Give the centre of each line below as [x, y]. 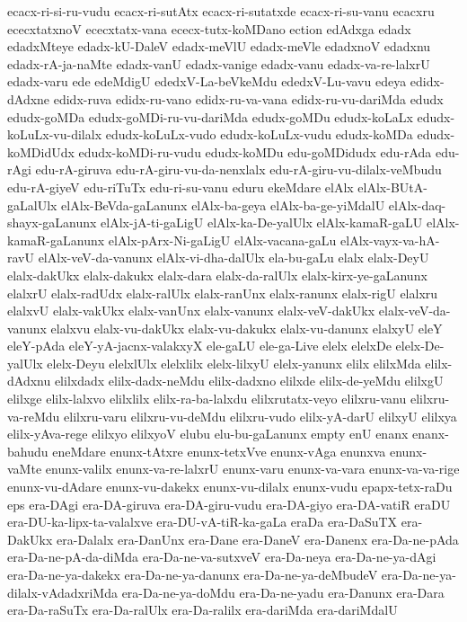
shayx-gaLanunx [52, 222]
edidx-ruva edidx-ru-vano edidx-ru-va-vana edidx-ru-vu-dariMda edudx [248, 98]
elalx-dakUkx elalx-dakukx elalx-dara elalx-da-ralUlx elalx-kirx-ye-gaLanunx [217, 275]
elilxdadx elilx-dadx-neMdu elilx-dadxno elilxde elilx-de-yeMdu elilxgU [249, 381]
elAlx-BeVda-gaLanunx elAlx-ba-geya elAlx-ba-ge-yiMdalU [223, 204]
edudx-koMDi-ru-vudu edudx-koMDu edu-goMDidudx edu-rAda [255, 151]
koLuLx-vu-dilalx [55, 134]
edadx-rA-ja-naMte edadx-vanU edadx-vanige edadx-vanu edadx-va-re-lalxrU [219, 63]
